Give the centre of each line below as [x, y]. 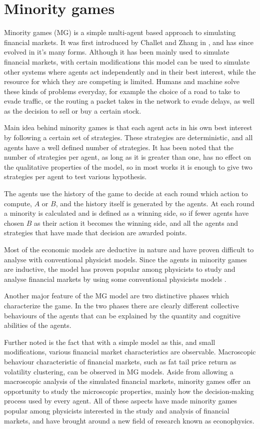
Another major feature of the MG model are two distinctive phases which [117, 296]
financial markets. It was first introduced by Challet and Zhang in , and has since [129, 42]
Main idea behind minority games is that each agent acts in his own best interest [128, 127]
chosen [14, 223]
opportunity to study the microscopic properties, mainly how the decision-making [129, 391]
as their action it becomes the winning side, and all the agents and [136, 223]
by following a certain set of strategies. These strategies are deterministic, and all [128, 137]
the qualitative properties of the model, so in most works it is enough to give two [128, 166]
